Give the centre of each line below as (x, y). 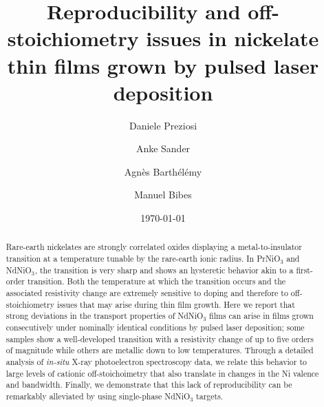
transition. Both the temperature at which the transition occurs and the (156, 281)
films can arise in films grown (261, 316)
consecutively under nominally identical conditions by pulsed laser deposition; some (155, 327)
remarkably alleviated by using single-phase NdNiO (98, 396)
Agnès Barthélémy (163, 171)
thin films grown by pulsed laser (163, 65)
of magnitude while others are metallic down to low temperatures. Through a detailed (160, 350)
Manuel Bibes (163, 195)
